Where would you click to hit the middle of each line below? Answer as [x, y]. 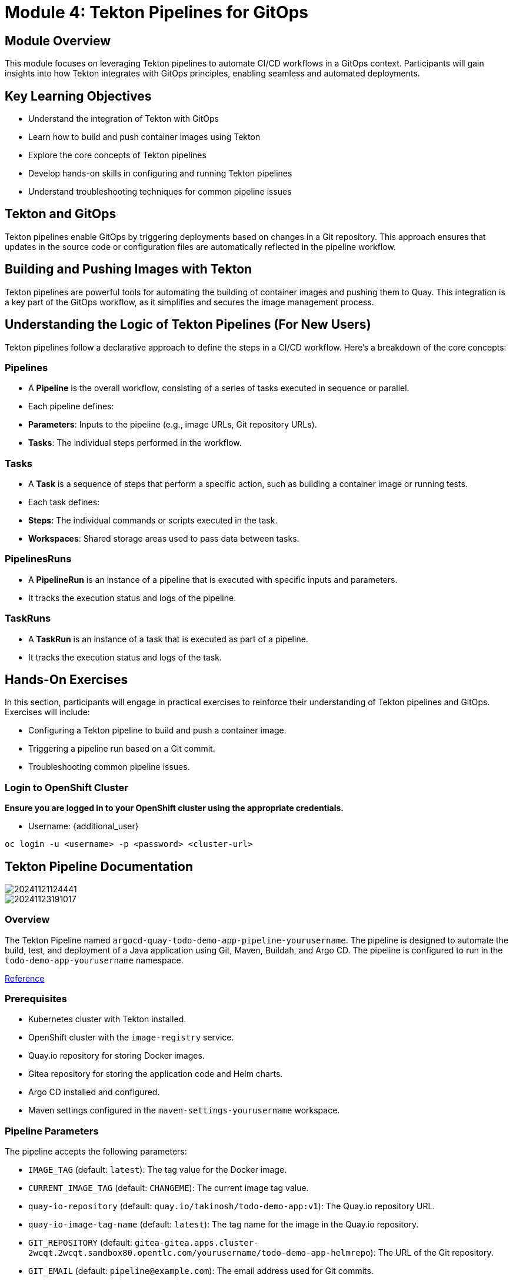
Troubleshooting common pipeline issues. [109, 767]
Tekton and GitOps [61, 214]
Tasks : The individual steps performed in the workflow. [135, 443]
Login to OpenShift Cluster [66, 787]
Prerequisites [36, 999]
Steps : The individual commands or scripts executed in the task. [153, 521]
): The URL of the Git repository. [432, 1253]
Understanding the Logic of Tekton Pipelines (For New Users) [188, 325]
